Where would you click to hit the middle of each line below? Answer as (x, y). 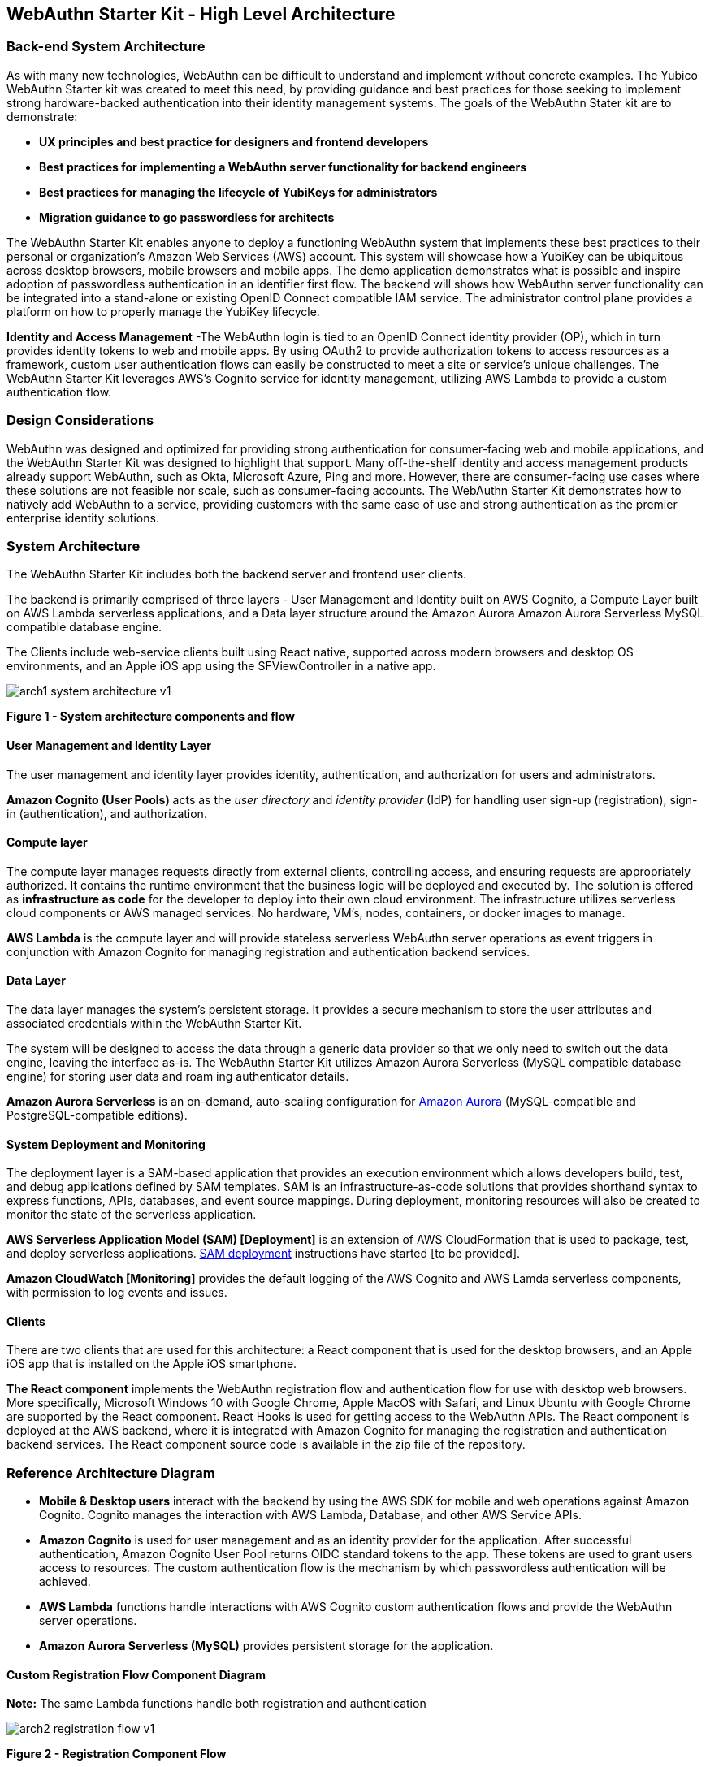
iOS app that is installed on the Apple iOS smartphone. (152, 1364)
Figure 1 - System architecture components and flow (151, 717)
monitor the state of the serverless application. (132, 1215)
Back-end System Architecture (106, 47)
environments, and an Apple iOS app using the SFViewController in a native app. (221, 666)
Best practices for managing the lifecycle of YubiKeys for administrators (238, 192)
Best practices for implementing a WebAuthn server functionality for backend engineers (283, 167)
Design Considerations (80, 420)
